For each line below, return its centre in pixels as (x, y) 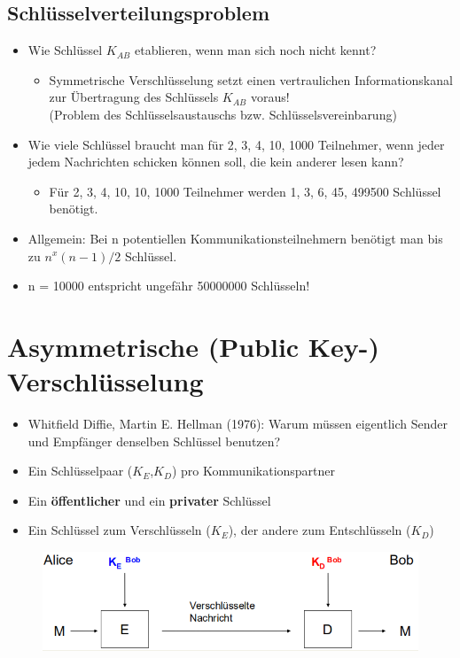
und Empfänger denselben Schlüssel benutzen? (154, 441)
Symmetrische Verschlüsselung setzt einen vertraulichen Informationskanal (251, 79)
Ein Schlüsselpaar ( (80, 471)
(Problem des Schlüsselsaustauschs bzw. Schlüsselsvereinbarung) (223, 114)
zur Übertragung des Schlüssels (134, 97)
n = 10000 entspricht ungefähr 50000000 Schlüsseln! (169, 286)
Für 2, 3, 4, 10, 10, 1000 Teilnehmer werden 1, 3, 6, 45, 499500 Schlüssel (245, 191)
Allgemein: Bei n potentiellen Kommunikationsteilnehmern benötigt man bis (235, 238)
